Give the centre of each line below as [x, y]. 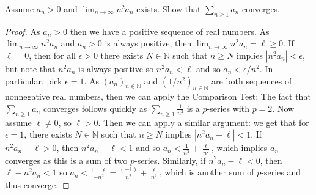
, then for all [52, 55]
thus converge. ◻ [37, 184]
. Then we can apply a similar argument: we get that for [204, 122]
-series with [228, 108]
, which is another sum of [207, 172]
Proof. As [23, 31]
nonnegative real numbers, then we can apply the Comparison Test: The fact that [158, 96]
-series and [281, 172]
